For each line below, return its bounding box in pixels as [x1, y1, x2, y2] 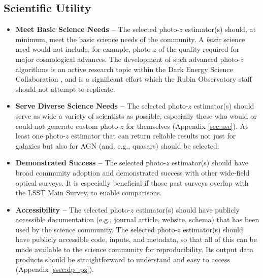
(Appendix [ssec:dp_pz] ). [15, 264, 94, 274]
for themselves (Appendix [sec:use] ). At [126, 120, 248, 131]
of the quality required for [158, 44, 240, 54]
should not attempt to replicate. [15, 83, 115, 94]
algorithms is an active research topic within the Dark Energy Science [15, 63, 233, 74]
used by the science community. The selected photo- [15, 224, 178, 234]
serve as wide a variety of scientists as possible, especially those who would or [15, 110, 257, 121]
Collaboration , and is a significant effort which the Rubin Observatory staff [15, 74, 252, 84]
